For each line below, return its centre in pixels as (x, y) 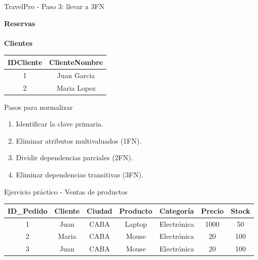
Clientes (18, 43)
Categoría (177, 210)
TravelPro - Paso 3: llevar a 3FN (54, 6)
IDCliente (25, 62)
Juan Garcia (76, 75)
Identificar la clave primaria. (59, 124)
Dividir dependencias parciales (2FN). (74, 157)
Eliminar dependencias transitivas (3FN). (80, 175)
